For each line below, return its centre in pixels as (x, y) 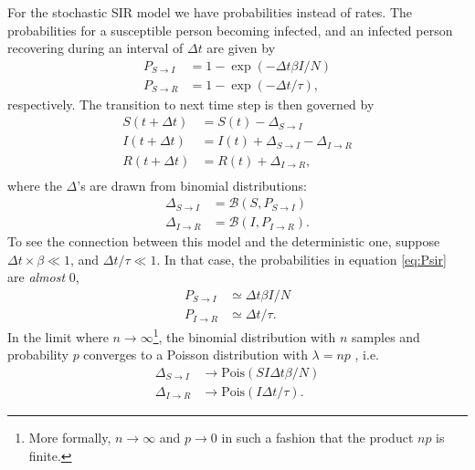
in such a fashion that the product (317, 437)
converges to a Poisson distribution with (195, 355)
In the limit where (58, 336)
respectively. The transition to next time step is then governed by (191, 104)
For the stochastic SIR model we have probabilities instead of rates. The (210, 12)
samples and (386, 336)
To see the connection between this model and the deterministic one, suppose (224, 241)
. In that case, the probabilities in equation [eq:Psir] (301, 259)
